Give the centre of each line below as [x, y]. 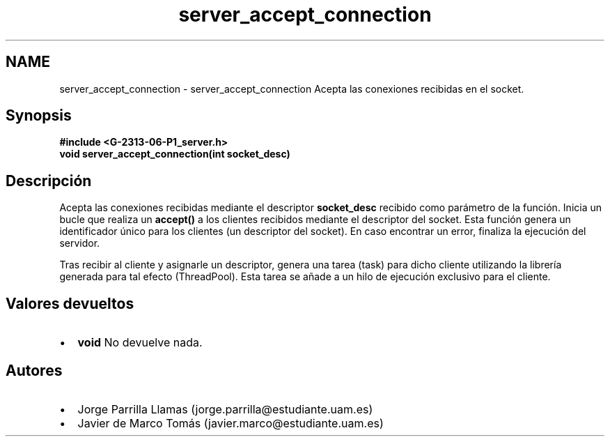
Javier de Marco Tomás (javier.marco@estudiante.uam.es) [230, 423]
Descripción [49, 181]
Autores [34, 370]
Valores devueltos [70, 303]
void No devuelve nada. [140, 343]
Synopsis [39, 116]
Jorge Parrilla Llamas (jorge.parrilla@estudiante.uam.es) [225, 409]
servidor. [80, 243]
